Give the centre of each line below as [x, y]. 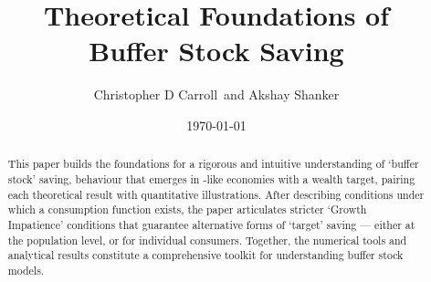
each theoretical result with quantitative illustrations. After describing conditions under [216, 194]
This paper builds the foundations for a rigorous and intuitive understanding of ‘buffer [213, 164]
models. [26, 270]
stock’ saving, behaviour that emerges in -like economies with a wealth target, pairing [211, 178]
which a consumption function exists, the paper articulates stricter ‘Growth [187, 209]
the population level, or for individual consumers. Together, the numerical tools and [207, 240]
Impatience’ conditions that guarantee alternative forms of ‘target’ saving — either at [211, 224]
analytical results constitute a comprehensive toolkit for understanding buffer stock [205, 255]
